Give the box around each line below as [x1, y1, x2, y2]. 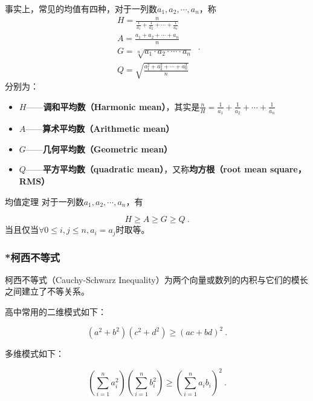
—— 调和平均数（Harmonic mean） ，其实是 [26, 100, 200, 112]
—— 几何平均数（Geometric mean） [25, 142, 173, 155]
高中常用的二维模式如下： [5, 305, 106, 318]
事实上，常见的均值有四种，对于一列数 [5, 2, 157, 15]
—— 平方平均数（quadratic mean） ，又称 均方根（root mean [25, 163, 267, 175]
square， [270, 163, 306, 175]
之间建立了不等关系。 [5, 285, 89, 298]
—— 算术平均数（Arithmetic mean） [25, 122, 175, 135]
